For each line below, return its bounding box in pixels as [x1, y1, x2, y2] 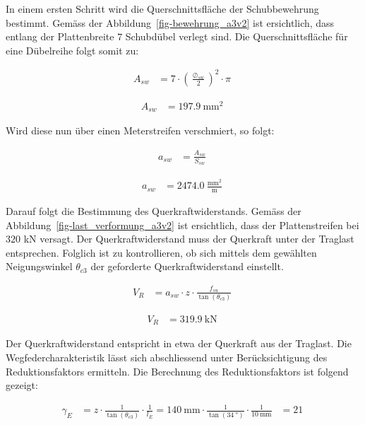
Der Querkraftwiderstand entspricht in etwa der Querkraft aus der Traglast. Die [6, 336, 352, 351]
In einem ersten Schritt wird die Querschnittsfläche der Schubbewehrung [6, 1, 319, 16]
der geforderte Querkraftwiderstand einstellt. [90, 259, 284, 274]
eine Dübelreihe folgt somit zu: [6, 42, 139, 57]
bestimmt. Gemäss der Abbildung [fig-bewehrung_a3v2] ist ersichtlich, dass [6, 15, 335, 30]
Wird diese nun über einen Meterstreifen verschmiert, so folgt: [6, 123, 275, 138]
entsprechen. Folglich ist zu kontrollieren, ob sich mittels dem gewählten [6, 245, 317, 260]
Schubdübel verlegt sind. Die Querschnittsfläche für [125, 29, 348, 44]
